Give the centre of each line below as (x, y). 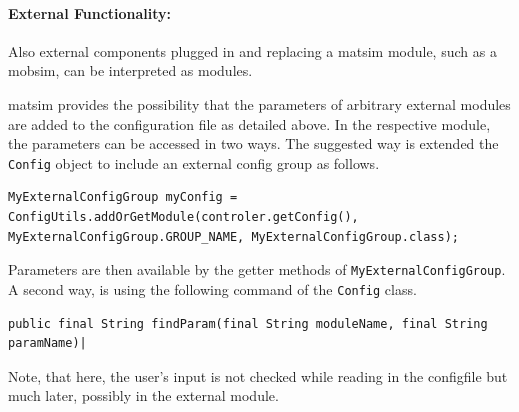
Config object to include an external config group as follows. (194, 162)
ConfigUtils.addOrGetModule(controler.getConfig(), (183, 217)
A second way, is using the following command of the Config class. (212, 288)
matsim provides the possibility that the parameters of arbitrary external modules (259, 103)
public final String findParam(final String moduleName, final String (248, 323)
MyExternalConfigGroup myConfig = (123, 197)
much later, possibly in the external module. (143, 395)
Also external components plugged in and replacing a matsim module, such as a (252, 50)
